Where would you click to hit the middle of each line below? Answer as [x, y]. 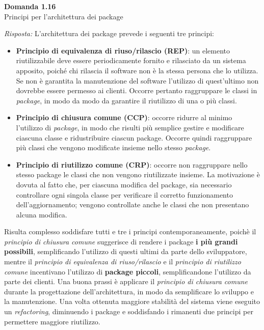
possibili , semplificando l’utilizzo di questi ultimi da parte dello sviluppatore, [126, 251]
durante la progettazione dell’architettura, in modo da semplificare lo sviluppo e [129, 291]
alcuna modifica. [42, 214]
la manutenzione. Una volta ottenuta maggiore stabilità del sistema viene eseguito [132, 301]
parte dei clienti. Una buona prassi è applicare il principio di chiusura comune [126, 281]
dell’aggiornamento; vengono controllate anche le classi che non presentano [133, 204]
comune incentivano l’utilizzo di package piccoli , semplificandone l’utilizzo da [128, 271]
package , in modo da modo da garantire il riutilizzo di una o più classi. [126, 100]
